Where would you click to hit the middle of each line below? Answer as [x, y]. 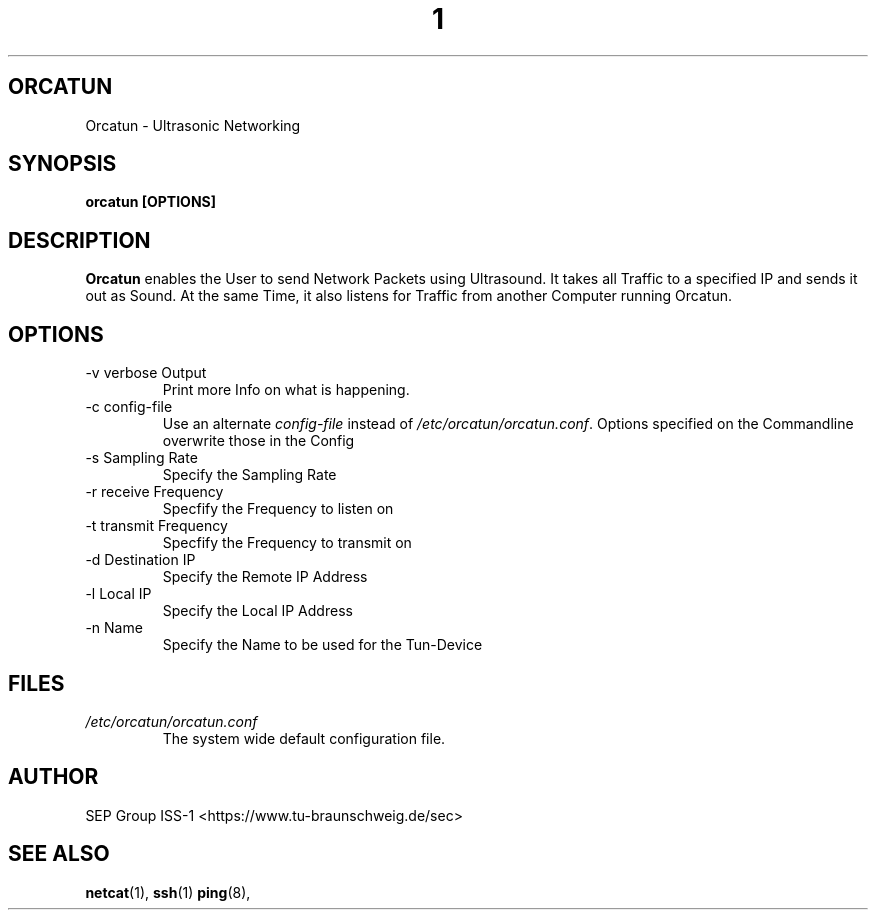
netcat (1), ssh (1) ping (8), [168, 892]
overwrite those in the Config [258, 441]
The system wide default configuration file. [304, 738]
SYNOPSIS [62, 164]
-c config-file [129, 407]
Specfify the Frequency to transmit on [287, 543]
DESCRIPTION [79, 240]
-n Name [114, 628]
